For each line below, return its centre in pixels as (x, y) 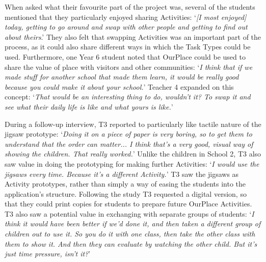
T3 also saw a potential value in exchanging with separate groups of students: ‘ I (129, 213)
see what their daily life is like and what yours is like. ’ (89, 106)
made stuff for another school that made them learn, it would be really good (122, 77)
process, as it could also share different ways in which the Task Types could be (128, 47)
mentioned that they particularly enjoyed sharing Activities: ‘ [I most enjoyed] (126, 17)
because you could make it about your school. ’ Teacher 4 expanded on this (119, 86)
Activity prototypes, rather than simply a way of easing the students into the (125, 184)
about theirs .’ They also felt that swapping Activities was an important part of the (133, 36)
